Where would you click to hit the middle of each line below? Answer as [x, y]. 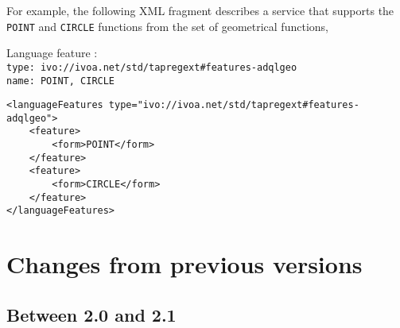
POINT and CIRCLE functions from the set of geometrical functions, [167, 26]
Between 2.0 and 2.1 [91, 314]
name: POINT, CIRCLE [61, 81]
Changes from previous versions [184, 264]
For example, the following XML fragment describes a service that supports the [200, 10]
